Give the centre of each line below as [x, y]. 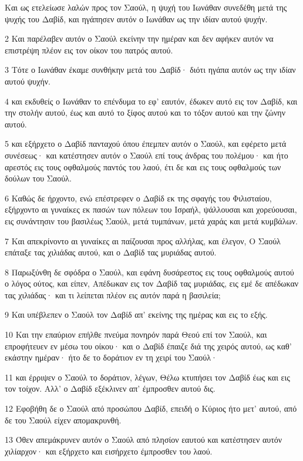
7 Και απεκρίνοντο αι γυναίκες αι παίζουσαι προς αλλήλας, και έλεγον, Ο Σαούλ [143, 240]
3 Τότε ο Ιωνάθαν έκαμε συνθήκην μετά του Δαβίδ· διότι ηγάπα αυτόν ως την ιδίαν [150, 70]
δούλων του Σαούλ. [38, 178]
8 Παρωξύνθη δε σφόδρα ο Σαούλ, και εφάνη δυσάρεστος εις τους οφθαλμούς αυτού [149, 272]
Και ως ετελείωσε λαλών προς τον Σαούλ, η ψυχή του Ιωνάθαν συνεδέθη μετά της [146, 7]
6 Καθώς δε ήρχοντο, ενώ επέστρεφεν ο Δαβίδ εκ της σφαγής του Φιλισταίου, [138, 198]
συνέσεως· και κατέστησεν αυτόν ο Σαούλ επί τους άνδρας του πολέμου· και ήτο [147, 155]
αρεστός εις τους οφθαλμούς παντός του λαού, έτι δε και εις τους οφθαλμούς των [143, 166]
